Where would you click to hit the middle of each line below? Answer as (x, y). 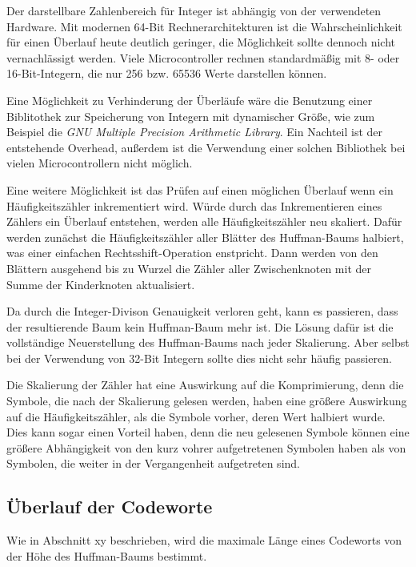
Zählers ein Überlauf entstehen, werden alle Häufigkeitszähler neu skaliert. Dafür (204, 221)
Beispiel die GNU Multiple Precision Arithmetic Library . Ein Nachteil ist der (195, 132)
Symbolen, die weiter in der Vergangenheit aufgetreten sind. (153, 463)
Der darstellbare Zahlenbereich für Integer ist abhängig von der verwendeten (194, 10)
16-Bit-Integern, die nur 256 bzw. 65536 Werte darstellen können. (167, 73)
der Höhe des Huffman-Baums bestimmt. (107, 555)
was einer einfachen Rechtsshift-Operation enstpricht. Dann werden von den (192, 253)
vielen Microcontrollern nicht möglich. (100, 163)
